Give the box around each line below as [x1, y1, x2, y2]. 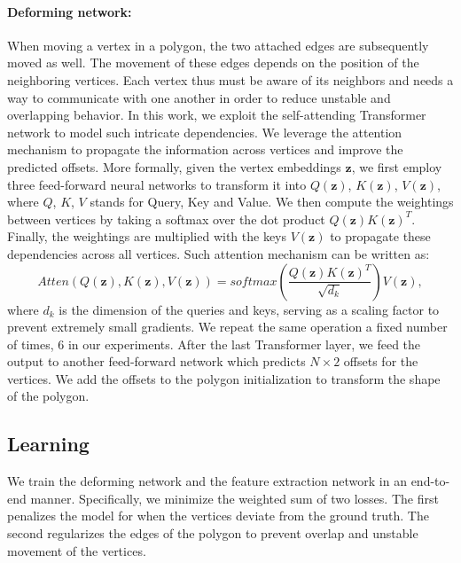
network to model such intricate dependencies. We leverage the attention [7, 122, 402, 141]
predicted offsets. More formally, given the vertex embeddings [7, 157, 341, 176]
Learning [7, 430, 90, 457]
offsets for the [343, 352, 418, 371]
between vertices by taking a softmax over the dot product [7, 209, 325, 228]
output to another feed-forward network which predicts [7, 352, 306, 371]
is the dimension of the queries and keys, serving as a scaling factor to [59, 300, 440, 318]
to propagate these [330, 227, 431, 246]
